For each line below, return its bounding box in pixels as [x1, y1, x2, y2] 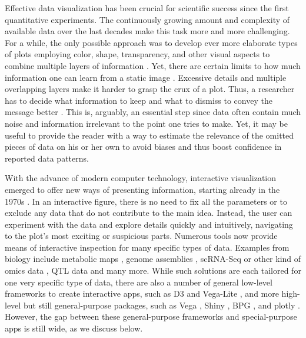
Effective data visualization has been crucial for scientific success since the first [5, 2, 289, 14]
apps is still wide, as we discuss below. [5, 322, 143, 334]
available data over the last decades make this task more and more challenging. [5, 25, 290, 37]
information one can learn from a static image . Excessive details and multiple [5, 71, 287, 83]
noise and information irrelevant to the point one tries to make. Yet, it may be [5, 117, 288, 129]
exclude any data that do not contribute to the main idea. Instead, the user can [5, 206, 292, 219]
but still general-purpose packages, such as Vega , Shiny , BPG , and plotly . [23, 298, 300, 311]
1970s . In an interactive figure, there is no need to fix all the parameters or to [5, 195, 287, 207]
